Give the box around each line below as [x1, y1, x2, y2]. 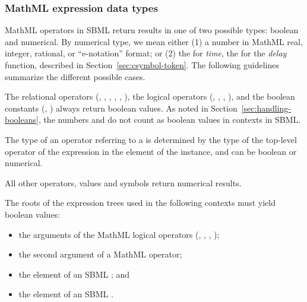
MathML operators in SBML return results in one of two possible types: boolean [5, 24, 299, 36]
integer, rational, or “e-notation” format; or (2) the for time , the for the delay [5, 47, 287, 59]
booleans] [5, 113, 39, 126]
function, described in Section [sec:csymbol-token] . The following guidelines [5, 59, 279, 71]
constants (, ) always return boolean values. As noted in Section [5, 101, 238, 114]
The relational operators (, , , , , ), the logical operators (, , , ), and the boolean [5, 90, 295, 103]
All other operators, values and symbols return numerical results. [5, 176, 242, 189]
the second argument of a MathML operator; [18, 248, 182, 260]
